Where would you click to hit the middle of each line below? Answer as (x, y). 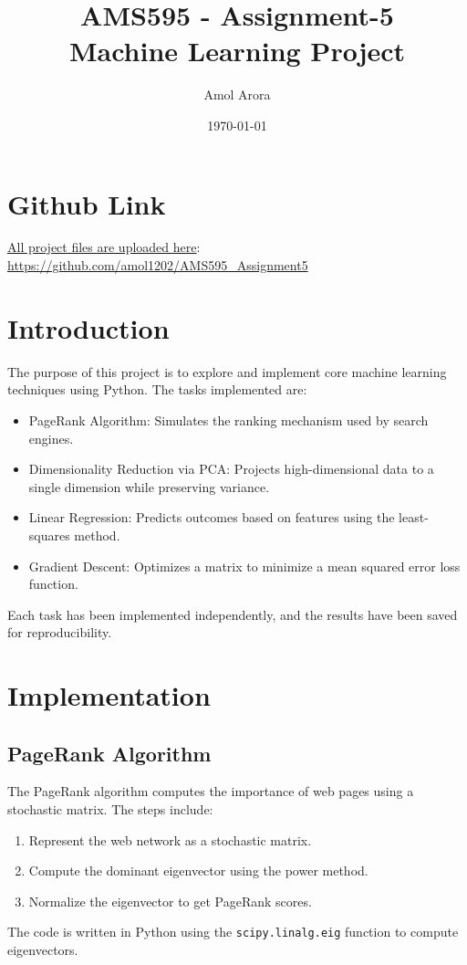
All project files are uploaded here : (104, 247)
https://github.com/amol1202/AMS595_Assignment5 (158, 265)
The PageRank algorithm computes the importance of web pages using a (211, 791)
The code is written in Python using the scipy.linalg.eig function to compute (233, 932)
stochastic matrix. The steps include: (110, 809)
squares (49, 535)
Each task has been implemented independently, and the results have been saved (233, 614)
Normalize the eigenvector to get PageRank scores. (170, 901)
